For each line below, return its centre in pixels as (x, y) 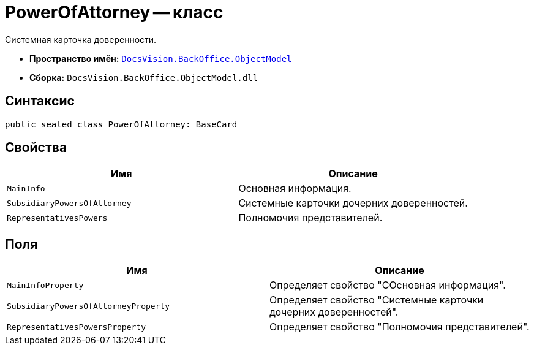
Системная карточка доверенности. (81, 39)
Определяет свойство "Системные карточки (377, 300)
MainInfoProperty (45, 285)
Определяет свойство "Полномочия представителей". (400, 327)
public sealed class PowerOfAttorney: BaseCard (121, 124)
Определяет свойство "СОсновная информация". (388, 285)
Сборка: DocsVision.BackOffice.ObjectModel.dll (144, 77)
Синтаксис (40, 101)
